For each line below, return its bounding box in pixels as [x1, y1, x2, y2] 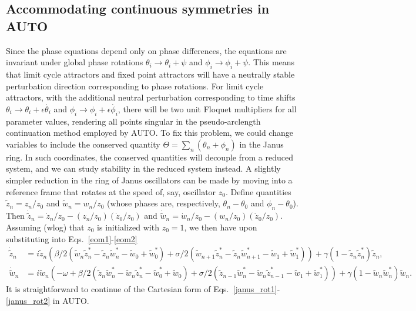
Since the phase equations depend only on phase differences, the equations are [6, 44, 287, 56]
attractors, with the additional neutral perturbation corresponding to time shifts [6, 91, 296, 103]
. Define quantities [225, 185, 291, 198]
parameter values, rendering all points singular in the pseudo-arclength [6, 115, 261, 127]
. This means [248, 56, 295, 68]
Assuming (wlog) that [6, 220, 85, 233]
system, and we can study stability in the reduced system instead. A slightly [6, 162, 281, 175]
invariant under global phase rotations [6, 56, 143, 68]
